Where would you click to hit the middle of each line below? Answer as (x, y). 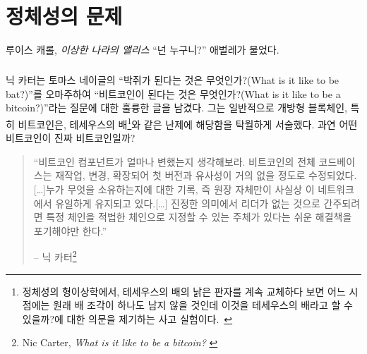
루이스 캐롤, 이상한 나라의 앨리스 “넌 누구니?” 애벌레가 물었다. (143, 50)
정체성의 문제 (64, 16)
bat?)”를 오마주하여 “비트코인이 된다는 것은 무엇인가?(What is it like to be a (173, 93)
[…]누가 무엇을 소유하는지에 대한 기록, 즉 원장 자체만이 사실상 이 (174, 189)
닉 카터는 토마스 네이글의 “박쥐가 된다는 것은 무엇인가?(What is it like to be (173, 80)
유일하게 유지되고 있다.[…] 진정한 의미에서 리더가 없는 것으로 (188, 203)
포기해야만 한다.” (70, 230)
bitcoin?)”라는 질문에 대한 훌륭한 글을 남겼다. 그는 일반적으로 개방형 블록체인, (176, 108)
